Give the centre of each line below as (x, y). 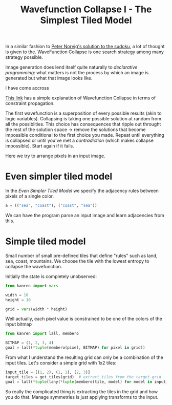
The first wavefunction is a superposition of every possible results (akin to (84, 113)
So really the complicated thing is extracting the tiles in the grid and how (82, 391)
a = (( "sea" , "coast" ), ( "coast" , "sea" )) (51, 206)
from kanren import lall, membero (42, 334)
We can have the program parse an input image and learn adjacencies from (85, 215)
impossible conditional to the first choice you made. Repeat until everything (85, 135)
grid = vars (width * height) (36, 309)
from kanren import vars (32, 286)
